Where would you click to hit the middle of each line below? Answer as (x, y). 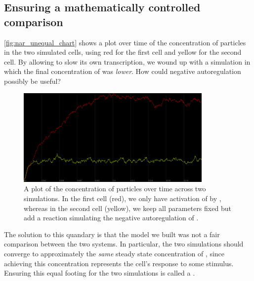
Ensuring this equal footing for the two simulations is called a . (100, 273)
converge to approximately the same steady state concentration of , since (114, 253)
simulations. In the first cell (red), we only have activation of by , (123, 198)
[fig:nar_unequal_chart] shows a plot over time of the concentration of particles (125, 42)
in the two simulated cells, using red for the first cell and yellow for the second (123, 52)
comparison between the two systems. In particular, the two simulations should (124, 244)
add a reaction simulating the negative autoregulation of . (111, 218)
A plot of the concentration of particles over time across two (115, 189)
